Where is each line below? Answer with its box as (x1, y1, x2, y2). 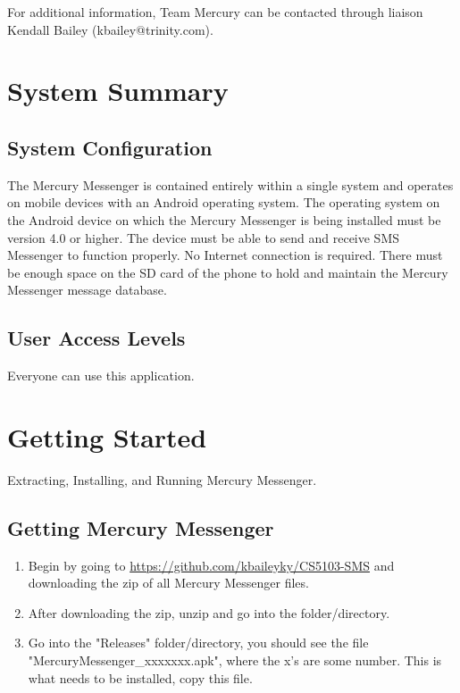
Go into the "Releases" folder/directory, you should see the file (28, 633, 369, 652)
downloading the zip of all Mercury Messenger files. (28, 573, 309, 592)
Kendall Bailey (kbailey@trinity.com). (7, 20, 213, 38)
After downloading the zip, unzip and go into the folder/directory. (28, 603, 390, 622)
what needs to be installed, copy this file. (28, 668, 253, 687)
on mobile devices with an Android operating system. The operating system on (7, 193, 440, 212)
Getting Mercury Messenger (7, 513, 274, 541)
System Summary (7, 72, 229, 109)
